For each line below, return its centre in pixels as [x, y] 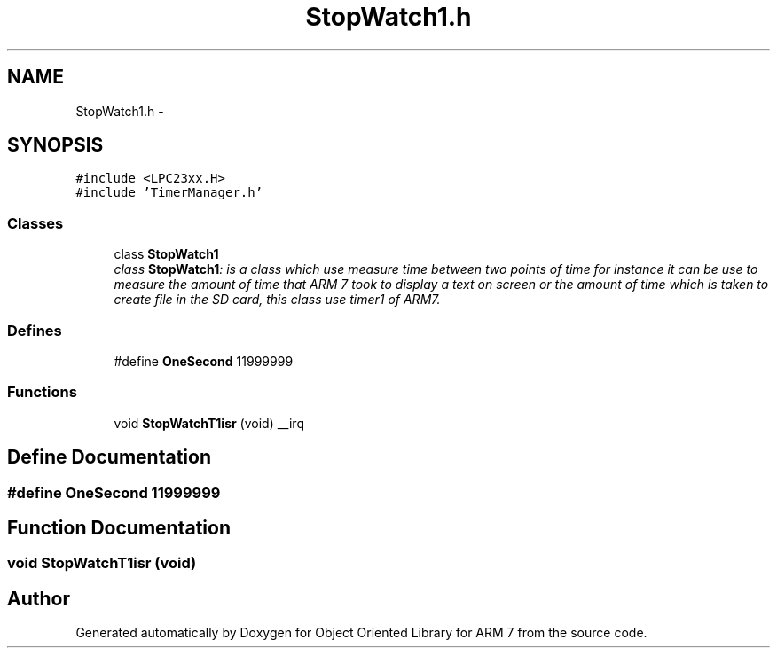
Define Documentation [109, 457]
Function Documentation [119, 527]
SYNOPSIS [55, 145]
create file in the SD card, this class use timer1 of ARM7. [277, 300]
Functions [42, 392]
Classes [35, 223]
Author [39, 598]
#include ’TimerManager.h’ [169, 193]
